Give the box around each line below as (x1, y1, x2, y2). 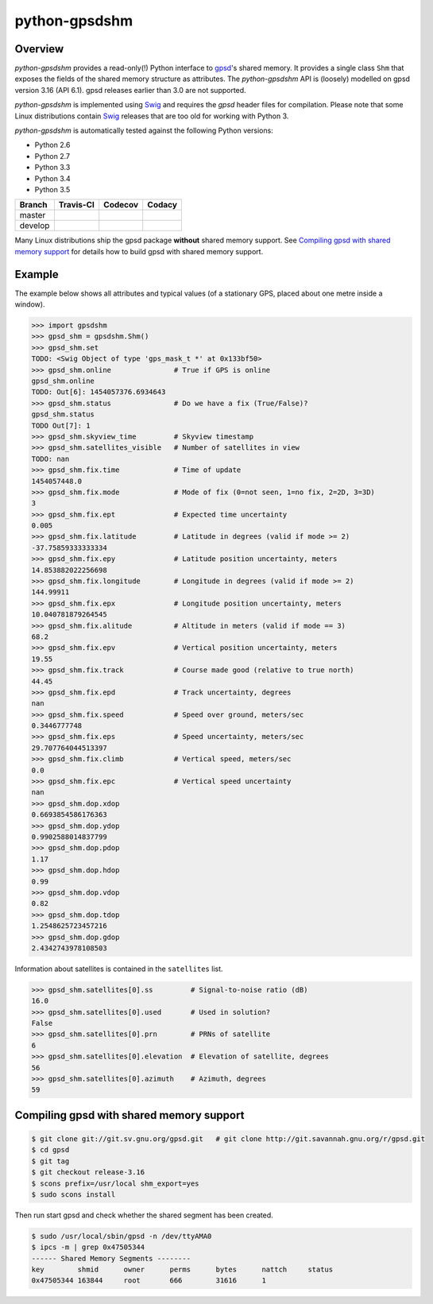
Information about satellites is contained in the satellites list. (14, 964, 223, 973)
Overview (14, 42, 64, 56)
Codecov (103, 199, 139, 211)
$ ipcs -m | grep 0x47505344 (31, 1243, 145, 1252)
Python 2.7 (34, 151, 71, 161)
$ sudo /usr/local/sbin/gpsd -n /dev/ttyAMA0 (31, 1232, 212, 1240)
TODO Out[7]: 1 (31, 421, 91, 430)
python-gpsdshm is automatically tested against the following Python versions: (14, 126, 273, 135)
